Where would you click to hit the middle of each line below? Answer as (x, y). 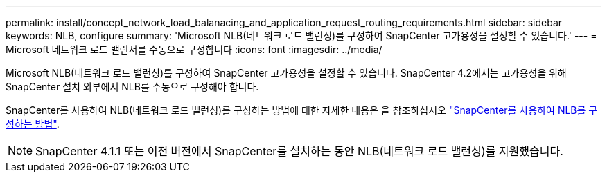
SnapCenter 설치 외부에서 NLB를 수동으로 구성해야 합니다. (132, 87)
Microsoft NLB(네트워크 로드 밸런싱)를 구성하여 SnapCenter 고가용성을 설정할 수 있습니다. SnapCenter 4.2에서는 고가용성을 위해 (286, 73)
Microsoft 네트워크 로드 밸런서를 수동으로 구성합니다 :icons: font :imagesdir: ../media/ (194, 49)
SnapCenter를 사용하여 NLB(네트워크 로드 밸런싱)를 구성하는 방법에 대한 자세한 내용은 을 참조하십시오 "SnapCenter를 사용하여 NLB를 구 (302, 110)
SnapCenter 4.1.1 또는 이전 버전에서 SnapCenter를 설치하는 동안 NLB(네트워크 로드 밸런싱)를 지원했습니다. (299, 151)
